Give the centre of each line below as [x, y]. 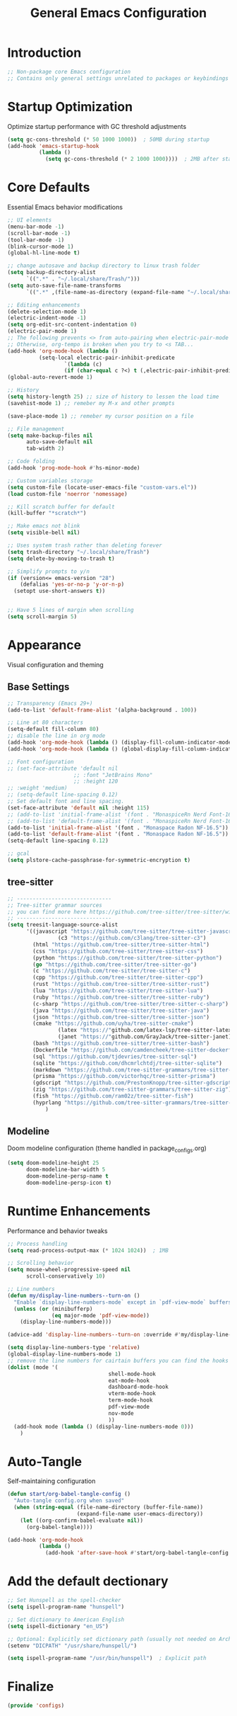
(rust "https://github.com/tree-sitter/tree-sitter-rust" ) [121, 984]
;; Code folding [31, 462]
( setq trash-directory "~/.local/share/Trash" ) [79, 552]
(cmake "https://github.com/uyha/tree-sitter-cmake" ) [113, 1024]
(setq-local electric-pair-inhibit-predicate [107, 358]
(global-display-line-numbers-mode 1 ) [64, 1354]
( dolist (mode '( [33, 1367]
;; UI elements [30, 220]
